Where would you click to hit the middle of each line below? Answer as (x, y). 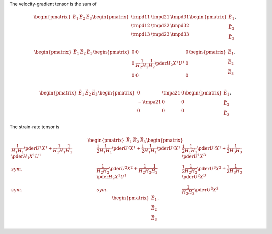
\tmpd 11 (141, 17)
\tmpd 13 (141, 35)
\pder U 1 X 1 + (38, 148)
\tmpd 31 (180, 17)
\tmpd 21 (160, 17)
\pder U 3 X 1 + (212, 148)
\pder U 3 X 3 (207, 189)
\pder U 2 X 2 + (123, 169)
